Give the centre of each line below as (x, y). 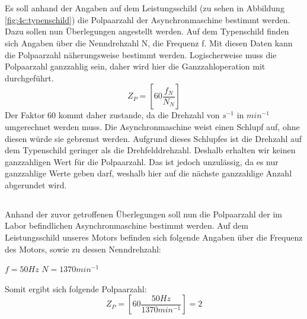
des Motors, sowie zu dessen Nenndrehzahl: (83, 249)
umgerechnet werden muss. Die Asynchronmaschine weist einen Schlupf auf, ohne (152, 126)
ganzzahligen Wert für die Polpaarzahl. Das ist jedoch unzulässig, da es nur (142, 161)
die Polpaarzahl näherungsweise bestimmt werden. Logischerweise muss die (141, 54)
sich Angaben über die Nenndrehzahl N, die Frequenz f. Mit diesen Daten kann (149, 42)
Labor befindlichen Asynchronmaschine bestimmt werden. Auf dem (127, 225)
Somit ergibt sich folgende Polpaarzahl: (76, 288)
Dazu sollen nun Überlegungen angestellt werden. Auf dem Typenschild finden (147, 31)
